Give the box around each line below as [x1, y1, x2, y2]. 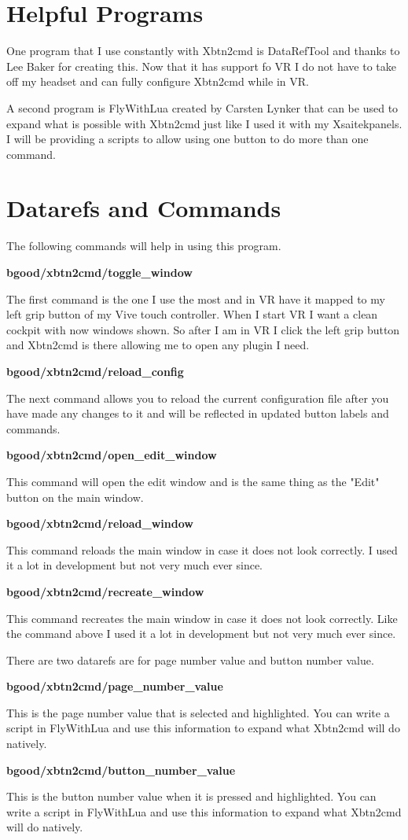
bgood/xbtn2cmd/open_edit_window [6, 447, 217, 463]
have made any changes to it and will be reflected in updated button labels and [6, 405, 389, 422]
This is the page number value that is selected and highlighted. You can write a [6, 704, 390, 720]
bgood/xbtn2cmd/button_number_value [6, 761, 236, 778]
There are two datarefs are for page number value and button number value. [6, 651, 374, 668]
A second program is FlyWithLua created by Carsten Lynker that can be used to [6, 99, 399, 116]
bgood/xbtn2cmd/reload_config [6, 363, 184, 379]
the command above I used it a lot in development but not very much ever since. [6, 625, 396, 642]
